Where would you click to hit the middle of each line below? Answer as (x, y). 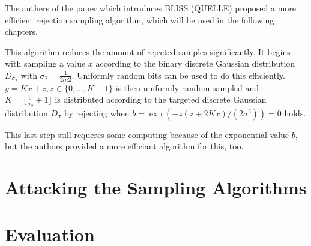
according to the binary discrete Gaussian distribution (195, 63)
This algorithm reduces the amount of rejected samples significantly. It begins (148, 51)
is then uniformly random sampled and (187, 87)
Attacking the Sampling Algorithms (156, 187)
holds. (295, 112)
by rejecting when (97, 112)
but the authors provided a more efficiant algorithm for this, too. (124, 146)
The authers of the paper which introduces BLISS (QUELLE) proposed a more (151, 8)
